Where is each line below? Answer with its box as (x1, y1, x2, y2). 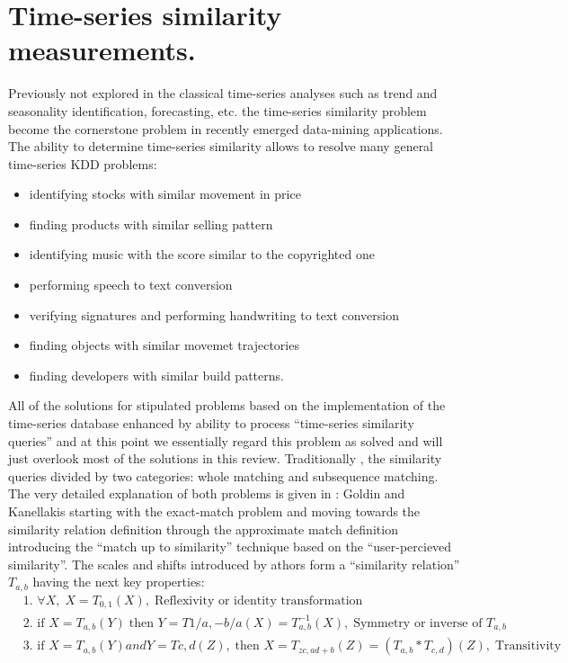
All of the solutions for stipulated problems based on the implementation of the (8, 396, 446, 415)
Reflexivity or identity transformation (155, 594, 363, 607)
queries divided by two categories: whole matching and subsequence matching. (8, 466, 439, 485)
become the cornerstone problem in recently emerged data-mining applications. (8, 119, 443, 138)
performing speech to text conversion (29, 275, 233, 294)
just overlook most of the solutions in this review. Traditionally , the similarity (8, 449, 442, 468)
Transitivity (494, 640, 562, 653)
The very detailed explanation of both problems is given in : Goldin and (8, 484, 405, 503)
